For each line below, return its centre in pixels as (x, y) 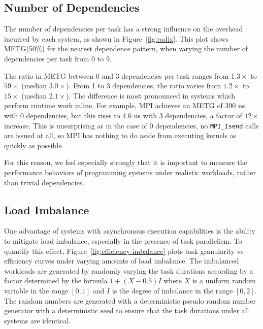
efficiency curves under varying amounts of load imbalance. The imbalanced (122, 261)
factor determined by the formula (56, 281)
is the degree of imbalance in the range (172, 290)
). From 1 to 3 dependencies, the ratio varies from (144, 86)
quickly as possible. (34, 145)
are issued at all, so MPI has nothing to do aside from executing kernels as (120, 135)
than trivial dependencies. (44, 182)
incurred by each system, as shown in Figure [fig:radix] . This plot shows (116, 38)
